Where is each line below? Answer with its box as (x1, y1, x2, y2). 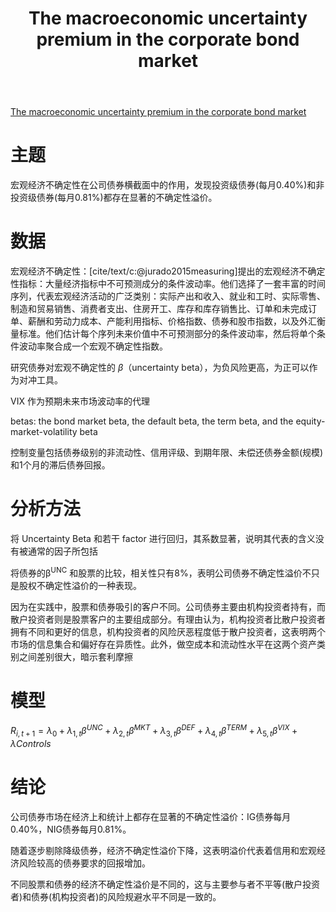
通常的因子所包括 (27, 545, 98, 557)
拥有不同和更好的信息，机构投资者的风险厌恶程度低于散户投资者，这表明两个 (10, 625, 326, 637)
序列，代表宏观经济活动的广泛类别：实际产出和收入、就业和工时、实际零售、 (10, 290, 326, 302)
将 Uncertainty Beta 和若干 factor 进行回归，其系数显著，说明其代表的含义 (10, 533, 316, 544)
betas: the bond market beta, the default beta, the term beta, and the (10, 415, 294, 427)
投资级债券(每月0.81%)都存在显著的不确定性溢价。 (10, 192, 218, 204)
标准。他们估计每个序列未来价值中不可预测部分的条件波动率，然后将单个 (18, 328, 317, 340)
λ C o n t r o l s (10, 738, 52, 750)
